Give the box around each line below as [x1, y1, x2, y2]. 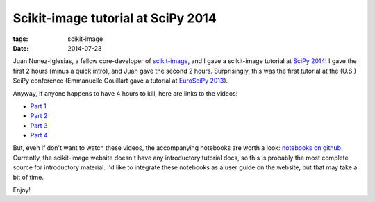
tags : [12, 35, 28, 43]
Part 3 [30, 121, 48, 130]
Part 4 [30, 131, 48, 140]
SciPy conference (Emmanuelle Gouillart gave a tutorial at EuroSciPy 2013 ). [12, 76, 228, 85]
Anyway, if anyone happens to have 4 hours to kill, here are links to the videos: [12, 89, 238, 97]
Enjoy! [12, 186, 31, 194]
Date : [12, 44, 29, 52]
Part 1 [30, 101, 47, 110]
